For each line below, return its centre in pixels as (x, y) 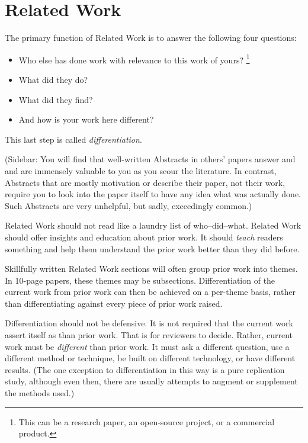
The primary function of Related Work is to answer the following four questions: (151, 38)
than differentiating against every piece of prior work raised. (114, 303)
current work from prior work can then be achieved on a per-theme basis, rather (150, 292)
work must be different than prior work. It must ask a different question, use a (147, 346)
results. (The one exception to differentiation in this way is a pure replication (145, 369)
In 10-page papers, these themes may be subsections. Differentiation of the (140, 280)
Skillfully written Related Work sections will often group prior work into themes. (151, 269)
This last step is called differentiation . (73, 139)
